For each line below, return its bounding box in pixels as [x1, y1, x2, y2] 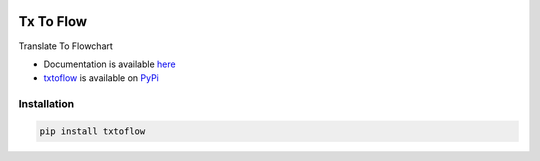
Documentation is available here [43, 58, 176, 70]
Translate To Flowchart [18, 40, 114, 52]
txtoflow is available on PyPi [43, 72, 160, 84]
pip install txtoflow [39, 125, 146, 137]
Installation [18, 97, 75, 111]
